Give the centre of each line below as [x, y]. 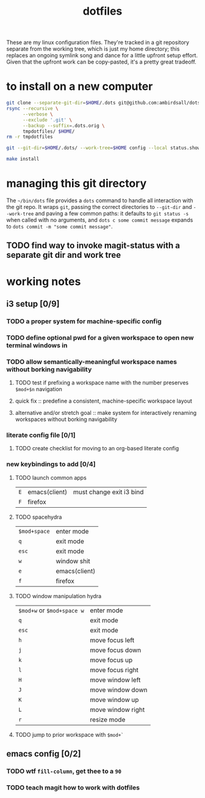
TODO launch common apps [51, 477]
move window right [117, 709]
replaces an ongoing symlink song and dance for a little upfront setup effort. [102, 56]
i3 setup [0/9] [33, 304]
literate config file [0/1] [41, 435]
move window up [114, 700]
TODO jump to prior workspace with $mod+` [69, 734]
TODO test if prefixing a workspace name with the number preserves [102, 383]
